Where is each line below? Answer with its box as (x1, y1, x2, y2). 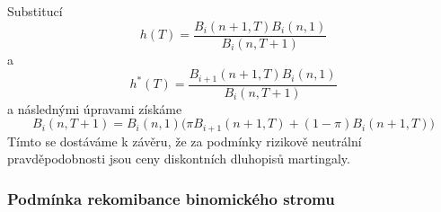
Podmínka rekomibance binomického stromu (7, 187, 335, 209)
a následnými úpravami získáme (7, 99, 182, 118)
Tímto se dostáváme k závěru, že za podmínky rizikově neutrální (7, 131, 362, 150)
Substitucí (7, 2, 63, 20)
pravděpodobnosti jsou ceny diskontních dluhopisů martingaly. (7, 149, 350, 168)
